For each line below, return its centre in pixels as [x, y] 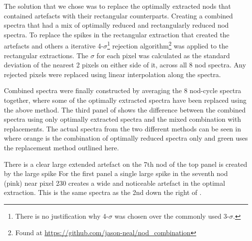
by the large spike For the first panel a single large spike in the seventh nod [116, 173]
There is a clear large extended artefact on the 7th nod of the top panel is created [126, 164]
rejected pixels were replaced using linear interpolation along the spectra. [112, 74]
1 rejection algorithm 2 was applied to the [168, 45]
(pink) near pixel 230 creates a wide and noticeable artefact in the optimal [115, 183]
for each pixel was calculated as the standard [163, 55]
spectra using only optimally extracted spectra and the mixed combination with [123, 119]
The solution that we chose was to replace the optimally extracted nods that [118, 6]
